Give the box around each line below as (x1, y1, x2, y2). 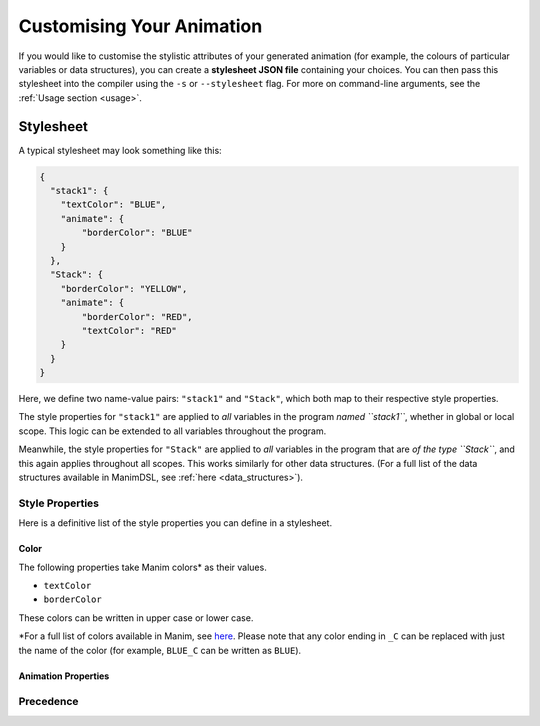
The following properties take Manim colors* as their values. (18, 561, 267, 573)
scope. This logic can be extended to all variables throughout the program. (18, 425, 327, 437)
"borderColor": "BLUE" (81, 227, 194, 239)
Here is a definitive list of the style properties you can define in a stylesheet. (18, 517, 333, 529)
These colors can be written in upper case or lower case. (18, 611, 254, 624)
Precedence (18, 695, 79, 709)
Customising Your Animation (18, 15, 263, 37)
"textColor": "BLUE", (60, 199, 167, 210)
